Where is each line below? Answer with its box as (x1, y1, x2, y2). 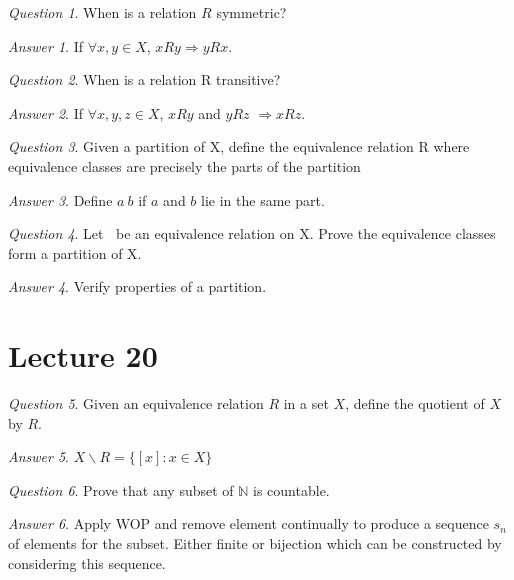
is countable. (253, 479, 330, 500)
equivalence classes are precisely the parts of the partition (8, 155, 361, 176)
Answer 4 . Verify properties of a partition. (8, 276, 267, 297)
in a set (283, 393, 329, 414)
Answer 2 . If (8, 102, 83, 123)
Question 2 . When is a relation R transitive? (8, 69, 281, 90)
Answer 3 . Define (8, 189, 113, 210)
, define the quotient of (345, 393, 485, 414)
